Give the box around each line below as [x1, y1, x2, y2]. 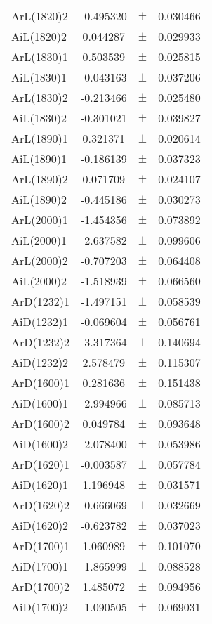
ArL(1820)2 [11, 8, 68, 24]
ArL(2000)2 [11, 252, 68, 268]
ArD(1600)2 [11, 415, 69, 431]
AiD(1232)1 [11, 313, 69, 330]
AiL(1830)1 [11, 69, 67, 85]
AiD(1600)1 [11, 395, 69, 411]
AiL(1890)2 [11, 191, 67, 207]
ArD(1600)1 [11, 375, 69, 391]
